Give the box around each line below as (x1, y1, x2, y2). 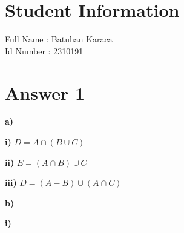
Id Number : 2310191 (5, 44, 84, 57)
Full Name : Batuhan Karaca (5, 33, 113, 45)
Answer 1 (5, 80, 85, 105)
